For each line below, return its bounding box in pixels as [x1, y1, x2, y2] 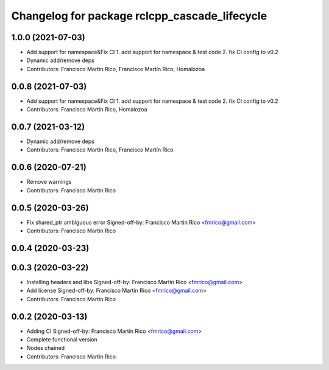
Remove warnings [26, 178, 72, 186]
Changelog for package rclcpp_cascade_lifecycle [11, 9, 267, 23]
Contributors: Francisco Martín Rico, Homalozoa [26, 106, 147, 113]
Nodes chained [26, 344, 65, 352]
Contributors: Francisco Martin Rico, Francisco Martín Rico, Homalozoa [26, 65, 205, 72]
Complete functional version [26, 336, 97, 343]
